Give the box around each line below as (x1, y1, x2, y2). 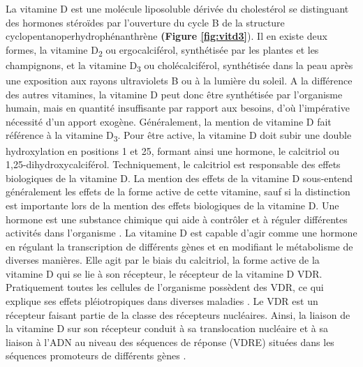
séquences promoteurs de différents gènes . (6, 348, 186, 363)
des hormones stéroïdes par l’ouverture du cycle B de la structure (6, 15, 285, 29)
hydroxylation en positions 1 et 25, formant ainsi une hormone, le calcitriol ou (6, 143, 339, 158)
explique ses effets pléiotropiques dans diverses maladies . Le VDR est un (6, 294, 318, 308)
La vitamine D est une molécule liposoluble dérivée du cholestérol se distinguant (6, 1, 349, 15)
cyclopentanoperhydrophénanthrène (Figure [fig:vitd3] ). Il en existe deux (6, 29, 327, 43)
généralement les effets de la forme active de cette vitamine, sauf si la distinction (6, 184, 350, 199)
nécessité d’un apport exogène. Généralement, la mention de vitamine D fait (6, 114, 332, 128)
